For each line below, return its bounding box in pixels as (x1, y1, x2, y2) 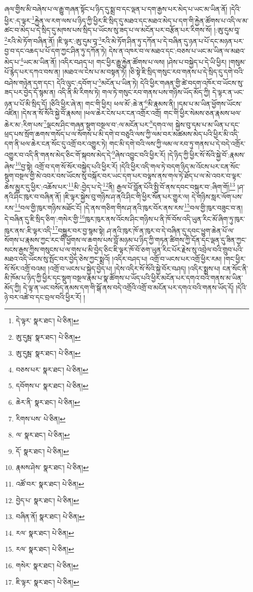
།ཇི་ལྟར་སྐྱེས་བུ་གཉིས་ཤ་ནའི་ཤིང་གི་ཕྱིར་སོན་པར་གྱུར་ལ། (63, 191, 189, 201)
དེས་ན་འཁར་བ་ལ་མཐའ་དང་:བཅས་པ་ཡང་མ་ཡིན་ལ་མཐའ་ (108, 45, 245, 55)
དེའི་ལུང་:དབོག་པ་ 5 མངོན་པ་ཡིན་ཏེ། (56, 76, 138, 87)
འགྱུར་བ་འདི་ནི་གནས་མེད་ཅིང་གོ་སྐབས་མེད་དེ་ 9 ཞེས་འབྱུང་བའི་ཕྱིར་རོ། (4, 148, 166, 159)
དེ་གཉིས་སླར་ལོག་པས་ (191, 191, 243, 201)
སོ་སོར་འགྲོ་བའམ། (4, 263, 46, 273)
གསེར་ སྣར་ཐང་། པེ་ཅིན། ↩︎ (16, 560, 79, 570)
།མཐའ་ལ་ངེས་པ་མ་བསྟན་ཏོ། (62, 66, 127, 76)
